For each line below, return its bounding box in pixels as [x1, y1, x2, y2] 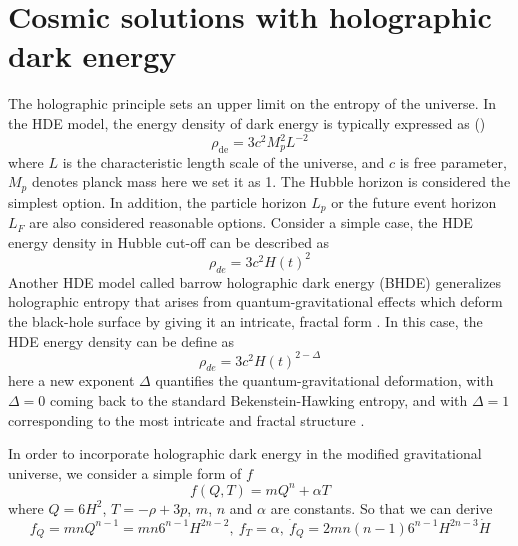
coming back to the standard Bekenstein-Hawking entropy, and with [49, 390, 468, 411]
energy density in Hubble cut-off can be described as [8, 231, 330, 252]
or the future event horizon [331, 191, 497, 212]
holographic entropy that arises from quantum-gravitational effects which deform [8, 291, 503, 312]
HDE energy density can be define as [8, 330, 235, 351]
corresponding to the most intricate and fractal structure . [8, 409, 365, 430]
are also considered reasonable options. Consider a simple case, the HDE [29, 212, 473, 233]
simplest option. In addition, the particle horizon [8, 191, 307, 212]
